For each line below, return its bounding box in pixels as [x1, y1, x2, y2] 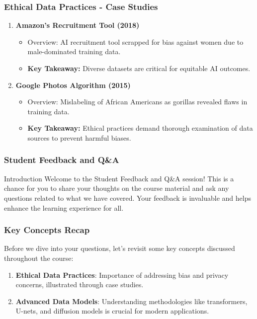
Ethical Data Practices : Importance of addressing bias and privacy [15, 269, 229, 280]
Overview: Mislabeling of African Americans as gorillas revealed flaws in [27, 96, 248, 107]
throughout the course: [4, 252, 74, 263]
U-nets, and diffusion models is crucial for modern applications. [15, 306, 209, 316]
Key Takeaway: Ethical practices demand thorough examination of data [27, 123, 253, 133]
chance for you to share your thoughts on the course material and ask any [4, 183, 229, 193]
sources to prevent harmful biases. [27, 132, 131, 143]
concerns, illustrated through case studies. [15, 279, 144, 290]
